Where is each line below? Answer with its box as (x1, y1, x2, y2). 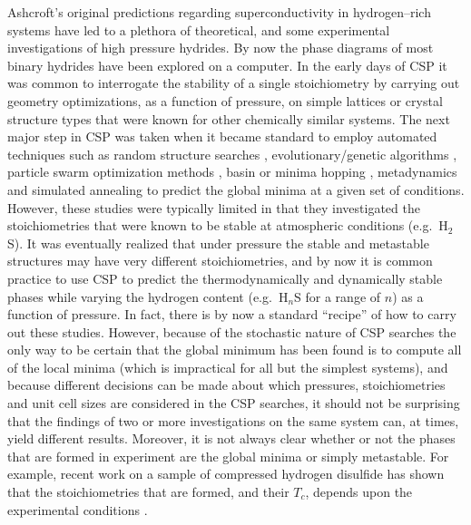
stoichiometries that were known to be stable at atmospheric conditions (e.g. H (7, 216, 448, 235)
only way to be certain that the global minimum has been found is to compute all (7, 340, 462, 359)
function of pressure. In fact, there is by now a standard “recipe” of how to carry (7, 305, 456, 324)
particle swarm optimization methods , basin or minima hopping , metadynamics (7, 162, 457, 181)
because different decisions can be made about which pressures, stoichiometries (7, 375, 446, 394)
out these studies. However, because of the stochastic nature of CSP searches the (7, 322, 456, 341)
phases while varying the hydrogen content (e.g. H (7, 287, 289, 306)
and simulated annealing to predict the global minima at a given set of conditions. (7, 180, 465, 199)
